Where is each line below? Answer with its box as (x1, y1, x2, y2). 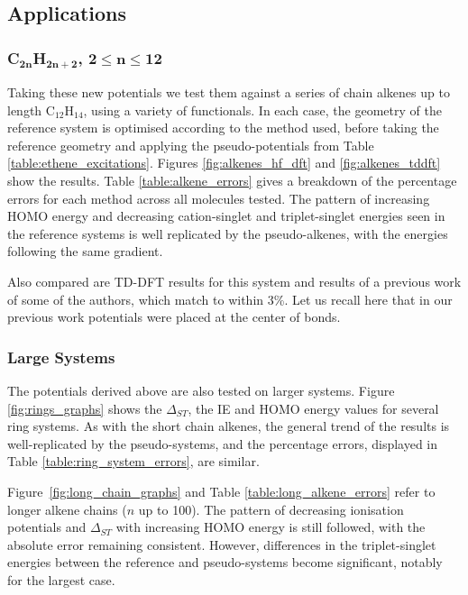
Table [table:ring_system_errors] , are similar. (7, 452, 260, 471)
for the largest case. (7, 570, 115, 589)
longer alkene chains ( (7, 499, 127, 518)
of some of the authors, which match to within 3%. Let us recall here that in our (7, 289, 453, 308)
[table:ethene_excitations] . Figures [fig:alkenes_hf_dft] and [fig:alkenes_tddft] (7, 153, 441, 172)
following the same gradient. (7, 242, 163, 261)
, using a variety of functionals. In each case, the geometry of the (83, 100, 442, 119)
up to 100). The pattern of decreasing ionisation (138, 499, 404, 518)
